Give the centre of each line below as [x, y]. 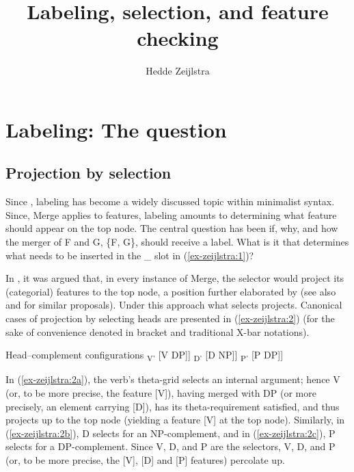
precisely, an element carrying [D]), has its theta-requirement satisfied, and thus [173, 406]
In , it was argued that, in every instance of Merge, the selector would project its [175, 278]
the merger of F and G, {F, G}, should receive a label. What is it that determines [177, 242]
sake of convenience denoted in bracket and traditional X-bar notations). [158, 331]
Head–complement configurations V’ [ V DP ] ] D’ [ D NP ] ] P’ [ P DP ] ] [145, 356]
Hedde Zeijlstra [178, 71]
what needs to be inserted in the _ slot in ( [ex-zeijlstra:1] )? [130, 255]
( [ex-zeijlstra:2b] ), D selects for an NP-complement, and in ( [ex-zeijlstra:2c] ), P [171, 433]
